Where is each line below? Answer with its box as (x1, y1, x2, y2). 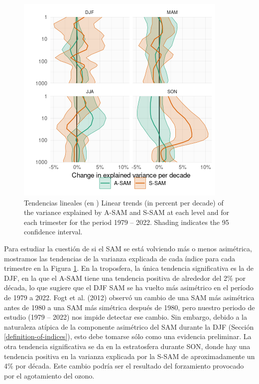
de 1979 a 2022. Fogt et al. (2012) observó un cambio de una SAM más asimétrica (4, 292, 255, 302)
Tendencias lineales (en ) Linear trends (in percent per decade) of (24, 197, 224, 207)
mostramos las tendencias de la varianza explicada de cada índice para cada (4, 253, 235, 263)
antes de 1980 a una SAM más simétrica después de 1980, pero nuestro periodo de (4, 302, 255, 312)
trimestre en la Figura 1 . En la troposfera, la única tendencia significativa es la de (4, 263, 254, 273)
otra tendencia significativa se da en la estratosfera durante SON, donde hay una (4, 341, 251, 351)
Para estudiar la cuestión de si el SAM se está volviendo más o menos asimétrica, (4, 243, 252, 253)
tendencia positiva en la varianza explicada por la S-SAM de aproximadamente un (4, 351, 255, 361)
